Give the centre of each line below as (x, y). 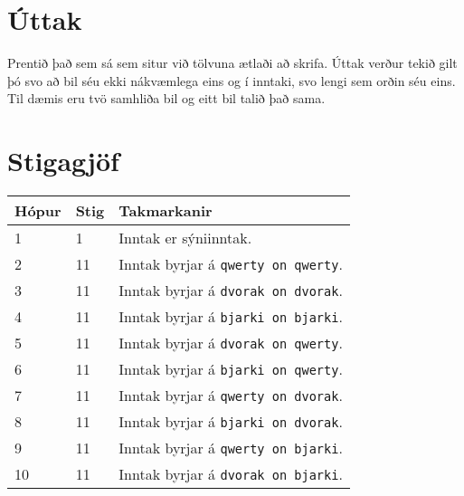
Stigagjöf (63, 161)
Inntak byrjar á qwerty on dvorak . (231, 396)
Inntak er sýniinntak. (185, 238)
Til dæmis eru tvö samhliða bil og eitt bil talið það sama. (166, 98)
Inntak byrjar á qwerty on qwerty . (231, 264)
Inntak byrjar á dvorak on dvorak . (231, 291)
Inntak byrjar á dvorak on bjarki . (231, 474)
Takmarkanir (166, 211)
